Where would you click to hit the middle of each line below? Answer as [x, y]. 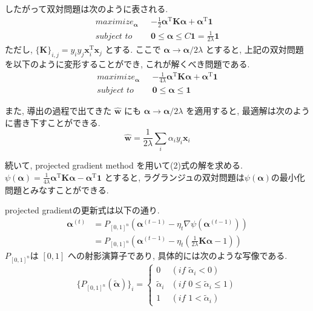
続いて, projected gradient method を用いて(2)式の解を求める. [124, 165]
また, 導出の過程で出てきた [58, 111]
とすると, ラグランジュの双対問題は [174, 177]
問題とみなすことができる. [57, 189]
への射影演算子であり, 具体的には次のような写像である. [178, 256]
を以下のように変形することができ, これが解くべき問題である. [127, 64]
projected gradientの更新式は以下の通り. [82, 210]
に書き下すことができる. [53, 122]
